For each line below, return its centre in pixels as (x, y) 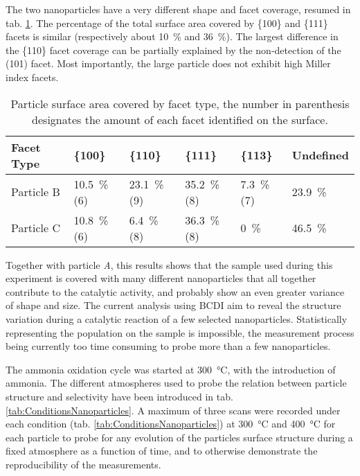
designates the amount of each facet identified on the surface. (180, 119)
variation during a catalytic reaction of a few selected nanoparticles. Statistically (177, 318)
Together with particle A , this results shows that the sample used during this (169, 264)
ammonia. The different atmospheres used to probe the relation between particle (176, 383)
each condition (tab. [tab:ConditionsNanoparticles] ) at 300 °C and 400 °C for (171, 424)
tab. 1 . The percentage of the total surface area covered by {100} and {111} (167, 23)
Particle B (36, 192)
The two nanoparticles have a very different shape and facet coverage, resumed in (178, 9)
